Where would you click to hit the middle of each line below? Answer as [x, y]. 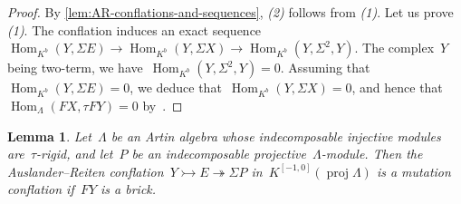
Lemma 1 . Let [49, 136]
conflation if [41, 189]
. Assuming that [325, 68]
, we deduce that [176, 87]
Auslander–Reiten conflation [86, 171]
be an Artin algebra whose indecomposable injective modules [276, 136]
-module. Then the [372, 154]
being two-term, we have [75, 68]
